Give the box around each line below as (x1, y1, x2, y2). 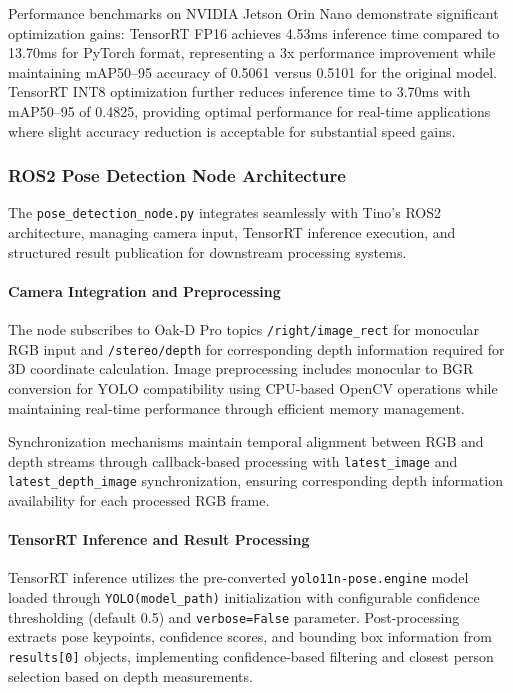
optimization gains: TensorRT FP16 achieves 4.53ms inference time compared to (8, 22, 500, 43)
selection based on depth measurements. (8, 665, 253, 686)
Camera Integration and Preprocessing (8, 280, 281, 301)
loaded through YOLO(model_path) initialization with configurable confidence (8, 587, 480, 608)
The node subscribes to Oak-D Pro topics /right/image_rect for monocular (8, 319, 480, 340)
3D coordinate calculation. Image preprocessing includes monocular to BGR (8, 358, 474, 379)
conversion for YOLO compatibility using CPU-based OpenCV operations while (8, 377, 498, 398)
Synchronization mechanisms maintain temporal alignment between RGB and (8, 431, 484, 452)
